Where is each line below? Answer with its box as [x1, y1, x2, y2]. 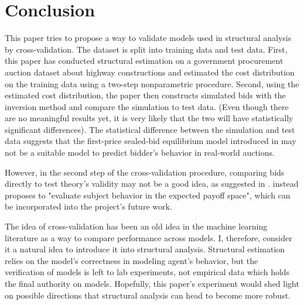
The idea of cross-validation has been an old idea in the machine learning [5, 220, 268, 232]
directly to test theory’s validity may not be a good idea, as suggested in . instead [5, 177, 299, 190]
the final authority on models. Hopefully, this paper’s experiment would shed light [5, 277, 299, 289]
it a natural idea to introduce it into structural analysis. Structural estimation [5, 243, 285, 255]
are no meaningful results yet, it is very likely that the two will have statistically [5, 112, 293, 124]
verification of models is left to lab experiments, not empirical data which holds [5, 266, 290, 278]
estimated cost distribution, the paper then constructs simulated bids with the [5, 89, 286, 101]
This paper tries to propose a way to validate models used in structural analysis [5, 32, 292, 44]
